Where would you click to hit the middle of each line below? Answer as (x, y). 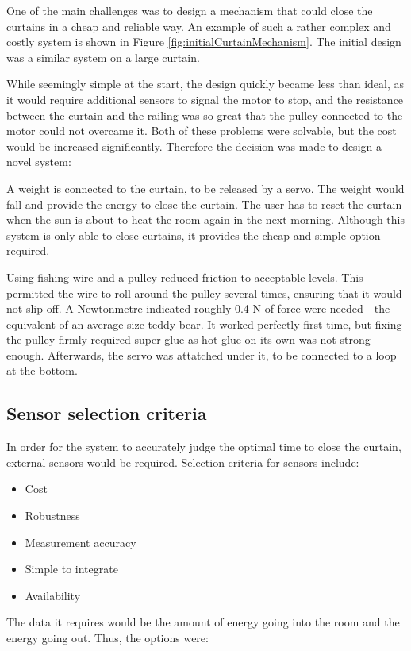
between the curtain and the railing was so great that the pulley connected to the (205, 115)
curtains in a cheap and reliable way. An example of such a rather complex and (199, 26)
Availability (53, 595)
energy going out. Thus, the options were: (108, 638)
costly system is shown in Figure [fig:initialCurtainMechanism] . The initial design (204, 42)
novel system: (39, 162)
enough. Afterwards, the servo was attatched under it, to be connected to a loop (202, 354)
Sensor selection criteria (107, 413)
